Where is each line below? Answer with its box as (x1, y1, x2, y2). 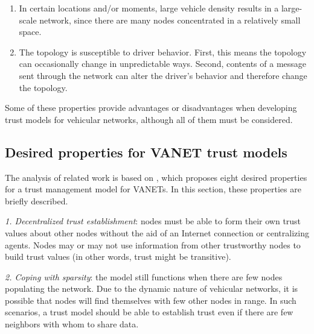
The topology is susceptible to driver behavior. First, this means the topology (19, 45, 307, 58)
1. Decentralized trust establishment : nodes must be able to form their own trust (5, 215, 301, 227)
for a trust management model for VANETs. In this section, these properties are (5, 183, 301, 195)
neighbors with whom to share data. (5, 318, 139, 330)
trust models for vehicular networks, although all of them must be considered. (5, 113, 293, 125)
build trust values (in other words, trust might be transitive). (5, 250, 231, 263)
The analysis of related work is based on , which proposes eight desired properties (5, 171, 307, 183)
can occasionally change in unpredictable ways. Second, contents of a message (19, 57, 307, 70)
